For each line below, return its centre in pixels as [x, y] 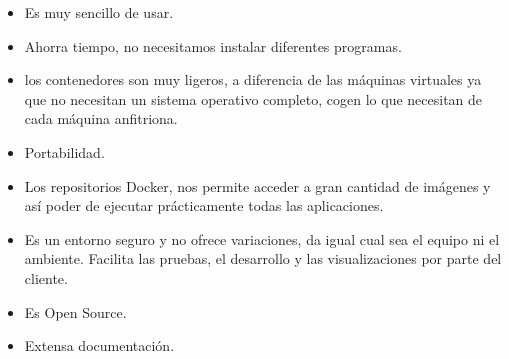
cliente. [46, 277]
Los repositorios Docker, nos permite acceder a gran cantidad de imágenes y [257, 185]
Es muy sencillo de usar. [99, 12]
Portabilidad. [64, 151]
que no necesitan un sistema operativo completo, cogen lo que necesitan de [253, 98]
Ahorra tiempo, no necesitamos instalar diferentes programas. [213, 45]
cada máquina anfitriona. [101, 118]
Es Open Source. [75, 311]
